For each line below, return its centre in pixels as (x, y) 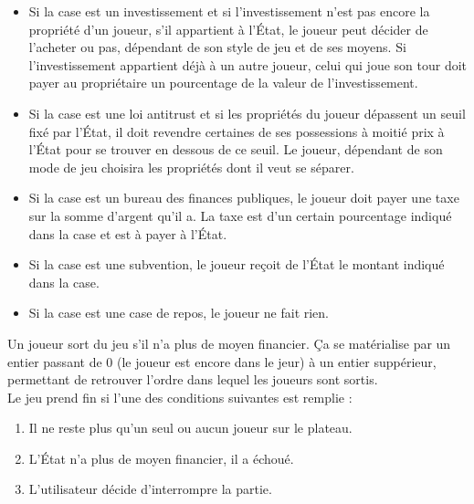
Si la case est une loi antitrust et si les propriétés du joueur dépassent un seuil (247, 113)
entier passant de (55, 361)
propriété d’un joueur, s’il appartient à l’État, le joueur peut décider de (228, 29)
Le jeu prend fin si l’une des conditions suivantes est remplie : (180, 397)
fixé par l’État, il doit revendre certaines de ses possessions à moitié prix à (237, 131)
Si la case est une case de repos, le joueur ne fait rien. (179, 313)
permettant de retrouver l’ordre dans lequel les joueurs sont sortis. (193, 379)
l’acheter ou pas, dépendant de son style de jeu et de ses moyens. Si (217, 47)
